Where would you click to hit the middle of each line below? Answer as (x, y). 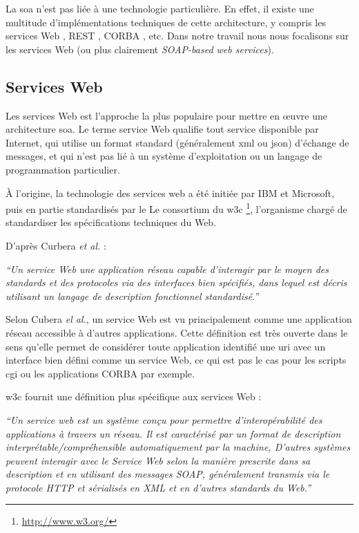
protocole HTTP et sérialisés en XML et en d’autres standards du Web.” (158, 487)
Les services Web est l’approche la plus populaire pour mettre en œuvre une (166, 115)
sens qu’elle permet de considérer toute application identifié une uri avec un (166, 346)
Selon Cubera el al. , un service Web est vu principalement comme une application (179, 319)
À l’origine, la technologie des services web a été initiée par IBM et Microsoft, (170, 193)
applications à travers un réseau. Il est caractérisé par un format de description (173, 433)
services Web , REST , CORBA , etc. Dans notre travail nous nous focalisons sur (177, 36)
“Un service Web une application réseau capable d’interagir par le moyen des (167, 269)
